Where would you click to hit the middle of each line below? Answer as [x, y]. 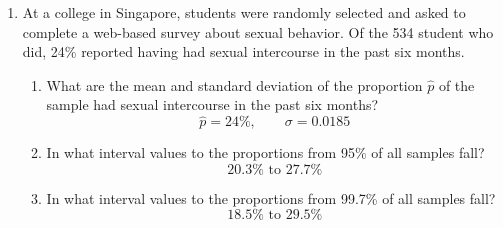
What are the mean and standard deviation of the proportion [234, 84]
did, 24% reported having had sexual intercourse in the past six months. [243, 51]
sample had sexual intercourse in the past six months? [212, 104]
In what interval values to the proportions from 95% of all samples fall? [265, 152]
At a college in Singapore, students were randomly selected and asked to [244, 12]
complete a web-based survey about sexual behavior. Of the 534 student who [258, 31]
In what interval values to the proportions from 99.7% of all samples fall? [271, 197]
